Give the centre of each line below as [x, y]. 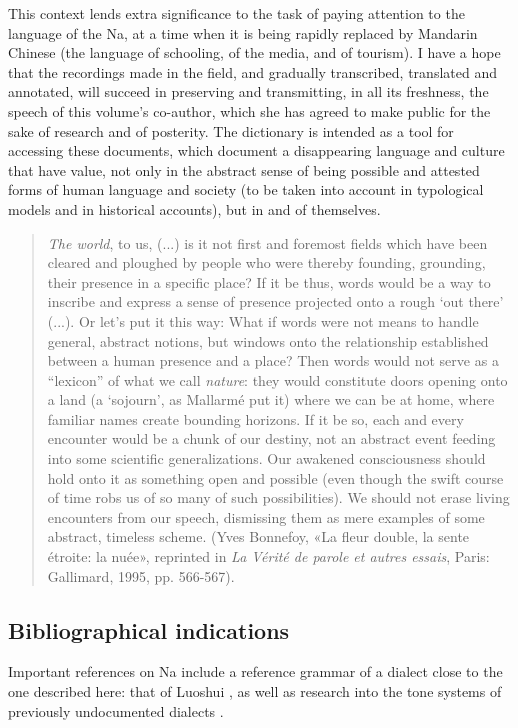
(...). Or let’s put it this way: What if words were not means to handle [263, 320]
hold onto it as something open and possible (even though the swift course [275, 477]
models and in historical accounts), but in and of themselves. [194, 208]
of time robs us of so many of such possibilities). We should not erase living [278, 497]
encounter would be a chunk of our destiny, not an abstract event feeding [271, 438]
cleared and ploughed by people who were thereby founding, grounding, [266, 262]
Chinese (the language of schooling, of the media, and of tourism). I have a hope [254, 52]
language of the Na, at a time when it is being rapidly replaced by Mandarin [243, 32]
